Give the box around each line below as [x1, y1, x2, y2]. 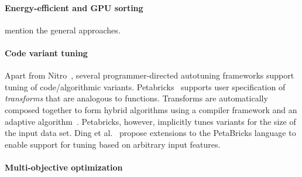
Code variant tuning [5, 46, 88, 59]
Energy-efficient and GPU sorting [5, 1, 143, 13]
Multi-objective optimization [5, 161, 123, 173]
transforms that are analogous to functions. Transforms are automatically [5, 92, 268, 104]
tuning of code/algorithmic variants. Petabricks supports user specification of [5, 80, 286, 93]
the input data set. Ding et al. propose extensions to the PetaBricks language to [5, 127, 296, 139]
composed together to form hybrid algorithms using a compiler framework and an [5, 103, 297, 115]
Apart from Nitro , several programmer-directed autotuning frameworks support [5, 69, 294, 81]
